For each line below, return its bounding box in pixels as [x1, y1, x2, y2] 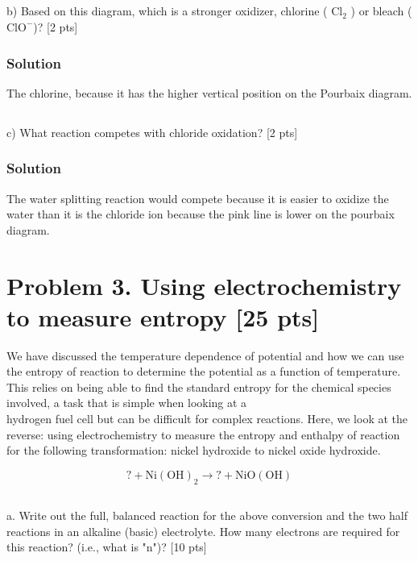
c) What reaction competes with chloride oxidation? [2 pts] [6, 123, 298, 140]
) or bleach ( [350, 2, 412, 19]
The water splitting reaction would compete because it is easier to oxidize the [6, 189, 389, 206]
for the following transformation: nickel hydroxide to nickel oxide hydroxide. [6, 442, 381, 459]
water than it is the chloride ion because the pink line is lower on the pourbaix [6, 206, 395, 222]
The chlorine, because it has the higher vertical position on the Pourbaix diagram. [6, 84, 412, 101]
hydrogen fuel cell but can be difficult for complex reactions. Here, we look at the [6, 410, 408, 427]
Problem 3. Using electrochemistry [6, 268, 402, 301]
